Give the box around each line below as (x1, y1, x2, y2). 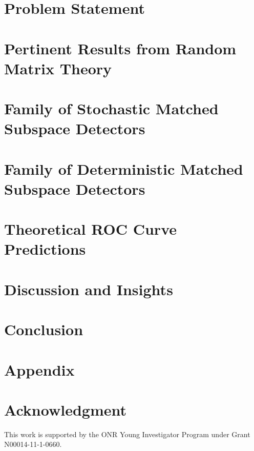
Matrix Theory (4, 57, 112, 78)
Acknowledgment (4, 399, 126, 420)
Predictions (4, 238, 86, 259)
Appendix (4, 359, 75, 380)
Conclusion (4, 319, 83, 340)
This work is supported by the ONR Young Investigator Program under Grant (4, 428, 250, 439)
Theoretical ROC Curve (4, 218, 177, 239)
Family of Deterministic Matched (4, 158, 243, 179)
